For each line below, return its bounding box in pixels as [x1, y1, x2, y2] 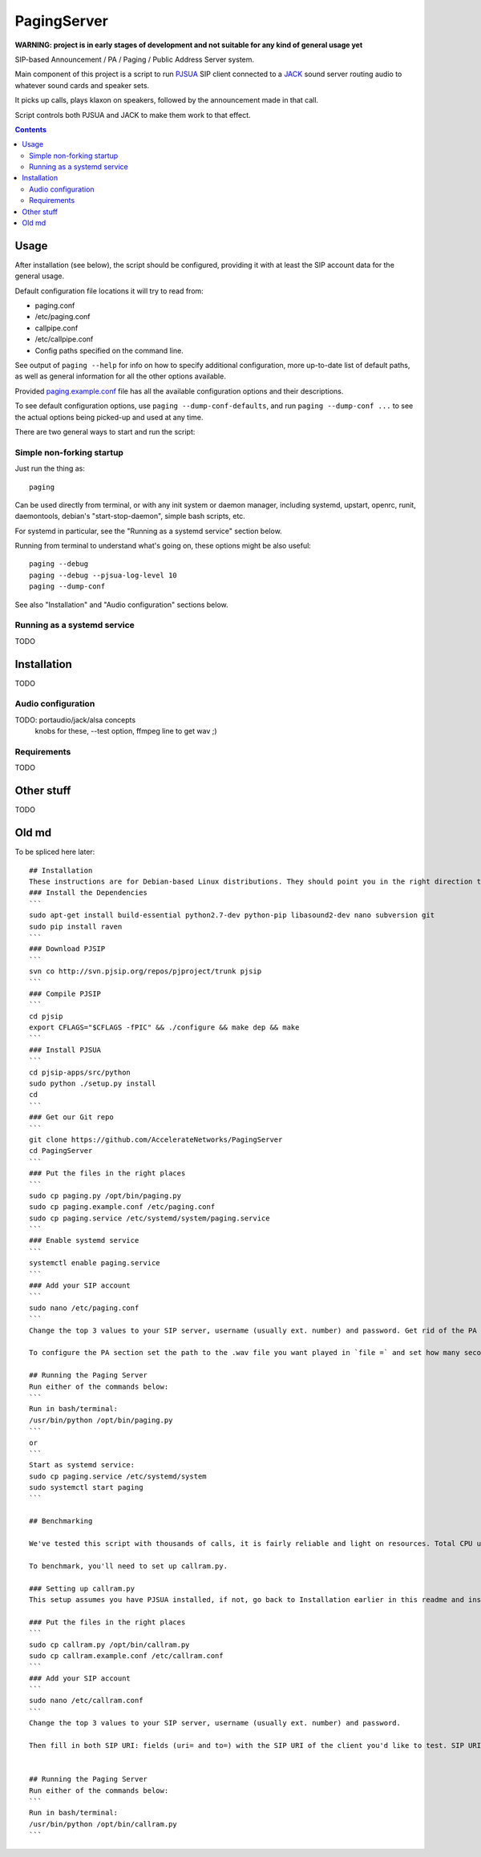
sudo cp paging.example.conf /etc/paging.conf [29, 1203, 216, 1212]
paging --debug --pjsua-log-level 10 [29, 570, 178, 580]
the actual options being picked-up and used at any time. [14, 412, 204, 422]
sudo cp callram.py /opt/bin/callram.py [29, 1640, 190, 1649]
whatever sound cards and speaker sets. [14, 80, 150, 90]
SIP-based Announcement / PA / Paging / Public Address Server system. [14, 55, 255, 64]
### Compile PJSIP [29, 989, 102, 998]
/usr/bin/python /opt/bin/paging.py [29, 1415, 173, 1425]
